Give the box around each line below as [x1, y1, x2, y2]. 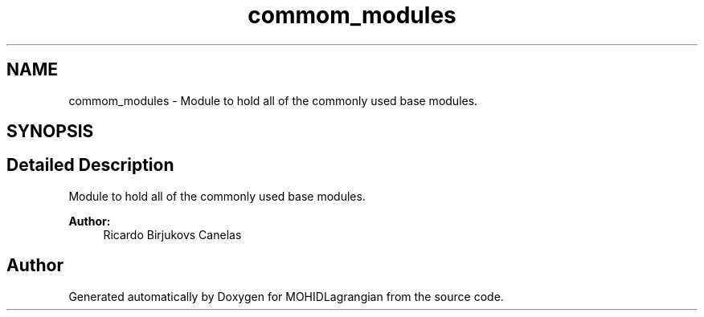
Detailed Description [6, 155, 174, 176]
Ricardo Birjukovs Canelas [103, 227, 242, 242]
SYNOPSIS [6, 121, 94, 142]
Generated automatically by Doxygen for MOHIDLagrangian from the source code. [68, 289, 504, 303]
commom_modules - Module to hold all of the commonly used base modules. [68, 93, 478, 108]
